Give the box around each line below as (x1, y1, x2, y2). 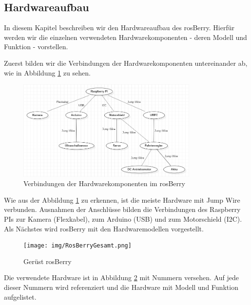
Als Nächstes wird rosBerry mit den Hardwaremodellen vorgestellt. (4, 223, 204, 233)
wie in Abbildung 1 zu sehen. (4, 67, 91, 77)
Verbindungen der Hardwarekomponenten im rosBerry (23, 178, 185, 189)
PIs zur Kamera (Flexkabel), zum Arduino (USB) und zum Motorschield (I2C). (4, 213, 242, 224)
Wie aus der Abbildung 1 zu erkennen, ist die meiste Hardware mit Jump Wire (4, 194, 240, 205)
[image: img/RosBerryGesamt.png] (23, 242, 132, 249)
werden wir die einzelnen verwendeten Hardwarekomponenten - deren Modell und (4, 32, 247, 42)
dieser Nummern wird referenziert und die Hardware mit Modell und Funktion (4, 282, 238, 292)
